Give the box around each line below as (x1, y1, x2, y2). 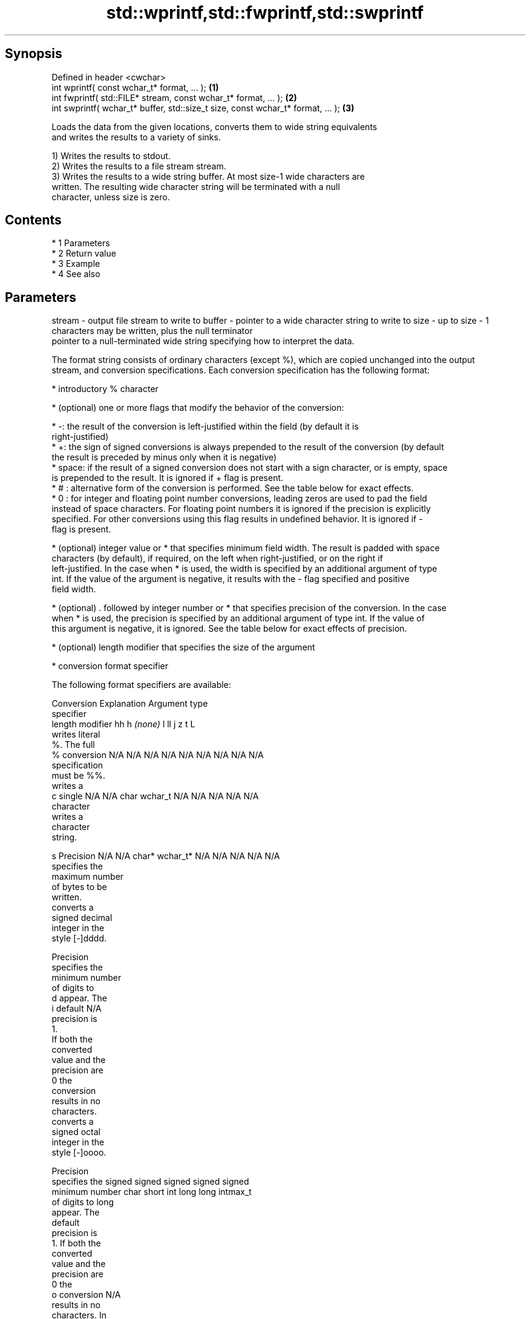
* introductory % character (51, 384, 159, 394)
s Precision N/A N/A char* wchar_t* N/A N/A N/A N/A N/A (51, 851, 280, 862)
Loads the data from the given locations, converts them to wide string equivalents (51, 121, 378, 132)
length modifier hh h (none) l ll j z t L (51, 719, 195, 730)
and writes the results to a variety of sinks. (51, 131, 221, 142)
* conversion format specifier (51, 661, 169, 672)
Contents (5, 212, 62, 228)
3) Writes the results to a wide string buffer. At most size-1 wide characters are (51, 171, 365, 182)
